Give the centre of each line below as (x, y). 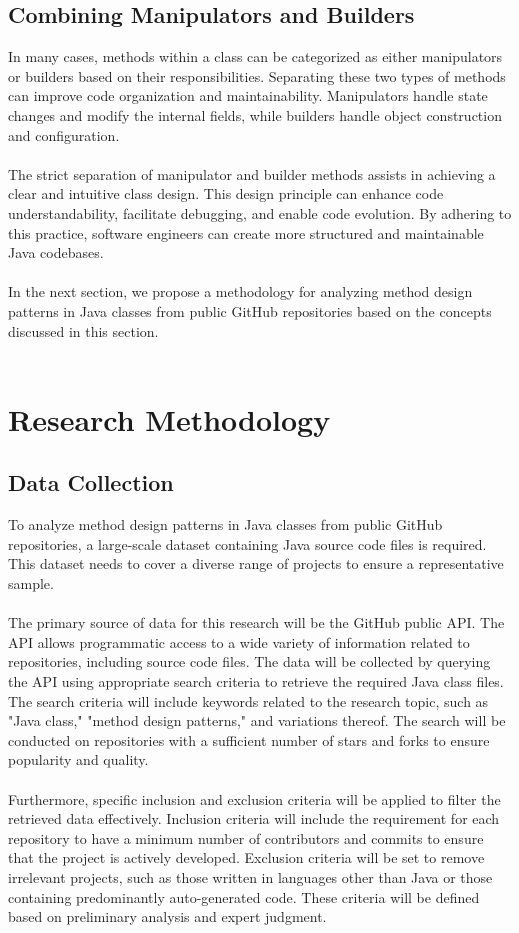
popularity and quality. (78, 759)
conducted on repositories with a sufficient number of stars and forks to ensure (249, 739)
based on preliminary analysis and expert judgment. (167, 916)
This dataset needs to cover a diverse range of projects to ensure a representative (256, 563)
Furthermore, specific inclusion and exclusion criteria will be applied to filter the (254, 798)
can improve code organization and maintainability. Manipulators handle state (248, 95)
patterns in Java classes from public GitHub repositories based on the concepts (250, 310)
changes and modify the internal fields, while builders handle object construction (255, 114)
